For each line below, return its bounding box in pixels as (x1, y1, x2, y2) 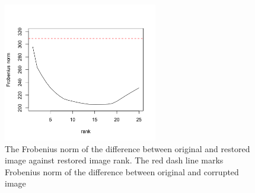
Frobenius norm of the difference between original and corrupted (5, 165, 239, 178)
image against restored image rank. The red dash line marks (5, 154, 224, 166)
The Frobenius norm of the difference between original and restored (5, 142, 250, 155)
